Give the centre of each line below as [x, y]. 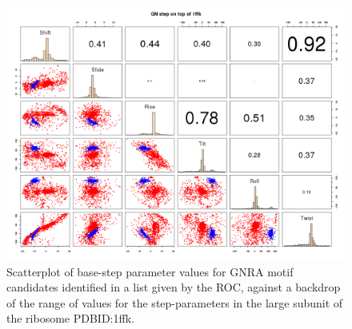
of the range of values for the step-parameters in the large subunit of [175, 302]
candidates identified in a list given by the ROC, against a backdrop [174, 287]
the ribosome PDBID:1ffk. [70, 318]
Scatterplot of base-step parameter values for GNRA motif [150, 271]
